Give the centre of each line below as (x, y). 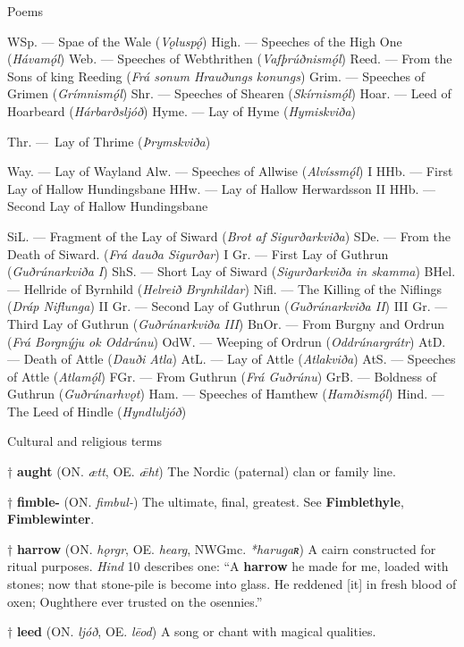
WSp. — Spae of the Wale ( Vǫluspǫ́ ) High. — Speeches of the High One (205, 41)
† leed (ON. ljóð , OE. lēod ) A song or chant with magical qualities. (192, 631)
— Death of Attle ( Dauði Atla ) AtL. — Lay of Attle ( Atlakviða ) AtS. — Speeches (232, 359)
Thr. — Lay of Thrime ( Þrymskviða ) (109, 141)
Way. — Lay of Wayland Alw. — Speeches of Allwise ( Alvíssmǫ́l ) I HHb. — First (230, 171)
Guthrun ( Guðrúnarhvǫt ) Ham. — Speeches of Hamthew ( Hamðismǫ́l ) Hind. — (226, 394)
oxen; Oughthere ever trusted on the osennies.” (135, 601)
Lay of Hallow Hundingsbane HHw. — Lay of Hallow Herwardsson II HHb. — (222, 188)
